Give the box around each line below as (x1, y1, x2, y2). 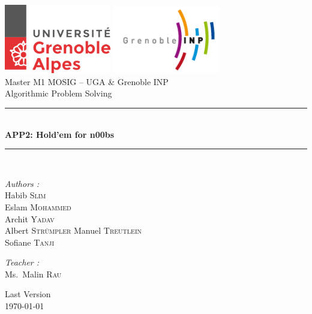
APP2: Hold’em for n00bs (5, 128, 115, 140)
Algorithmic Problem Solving (5, 87, 112, 99)
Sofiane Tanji (5, 236, 55, 248)
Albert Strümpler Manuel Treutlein (5, 224, 142, 237)
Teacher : (5, 256, 40, 268)
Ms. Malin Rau (5, 267, 62, 280)
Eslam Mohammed (5, 200, 71, 213)
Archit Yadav (5, 212, 55, 225)
